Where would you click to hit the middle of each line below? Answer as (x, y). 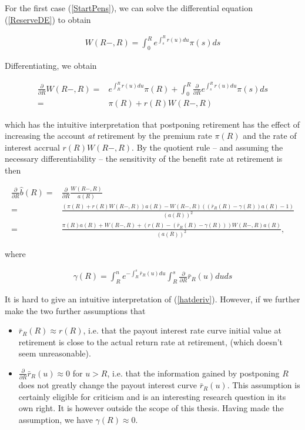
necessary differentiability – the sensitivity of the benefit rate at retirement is (144, 159)
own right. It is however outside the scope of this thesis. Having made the (151, 408)
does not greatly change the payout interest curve (108, 385)
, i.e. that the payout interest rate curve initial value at (182, 330)
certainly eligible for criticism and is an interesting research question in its (152, 396)
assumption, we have (56, 420)
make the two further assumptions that (75, 310)
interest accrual (32, 147)
